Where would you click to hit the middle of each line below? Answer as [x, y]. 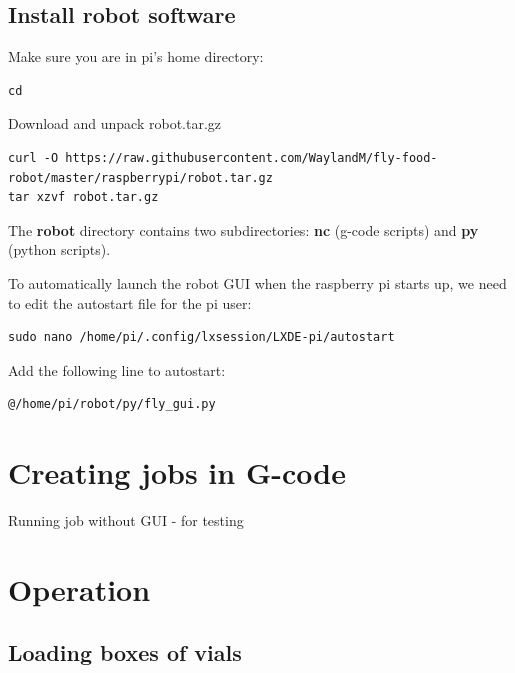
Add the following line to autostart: [117, 369]
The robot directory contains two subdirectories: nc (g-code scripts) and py [243, 229]
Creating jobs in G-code [177, 472]
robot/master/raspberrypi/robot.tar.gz [140, 177]
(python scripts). [59, 249]
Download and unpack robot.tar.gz [115, 123]
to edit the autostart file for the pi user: [130, 302]
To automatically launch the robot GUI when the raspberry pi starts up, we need [257, 282]
